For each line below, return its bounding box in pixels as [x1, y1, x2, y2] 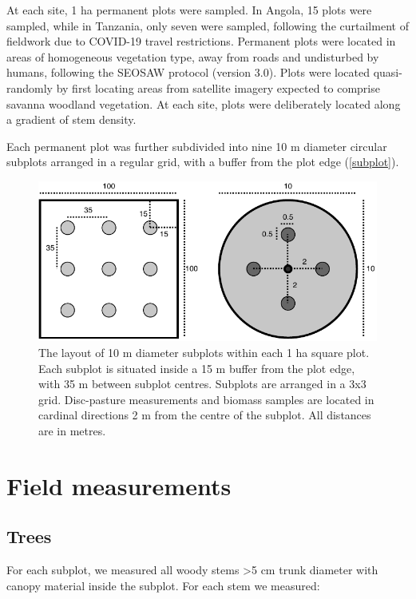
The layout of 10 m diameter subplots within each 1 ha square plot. [38, 343, 370, 360]
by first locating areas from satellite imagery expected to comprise [56, 79, 380, 96]
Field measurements [6, 469, 232, 502]
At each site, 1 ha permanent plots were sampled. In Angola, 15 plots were [6, 2, 372, 18]
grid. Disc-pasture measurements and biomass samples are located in [38, 391, 374, 407]
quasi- [373, 64, 402, 81]
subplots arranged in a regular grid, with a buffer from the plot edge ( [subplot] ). [6, 153, 399, 170]
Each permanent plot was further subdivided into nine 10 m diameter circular [6, 137, 387, 154]
